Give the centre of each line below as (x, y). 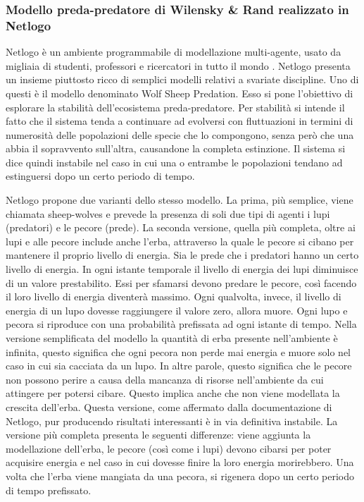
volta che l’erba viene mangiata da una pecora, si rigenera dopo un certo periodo (180, 476)
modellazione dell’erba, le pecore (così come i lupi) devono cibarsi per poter (169, 448)
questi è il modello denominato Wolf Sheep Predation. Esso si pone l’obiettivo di (180, 93)
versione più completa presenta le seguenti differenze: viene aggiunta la (158, 435)
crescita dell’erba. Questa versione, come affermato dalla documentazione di (169, 406)
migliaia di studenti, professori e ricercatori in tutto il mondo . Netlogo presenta (178, 65)
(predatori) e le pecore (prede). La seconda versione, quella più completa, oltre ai (181, 227)
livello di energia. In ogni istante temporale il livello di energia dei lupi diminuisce (182, 269)
